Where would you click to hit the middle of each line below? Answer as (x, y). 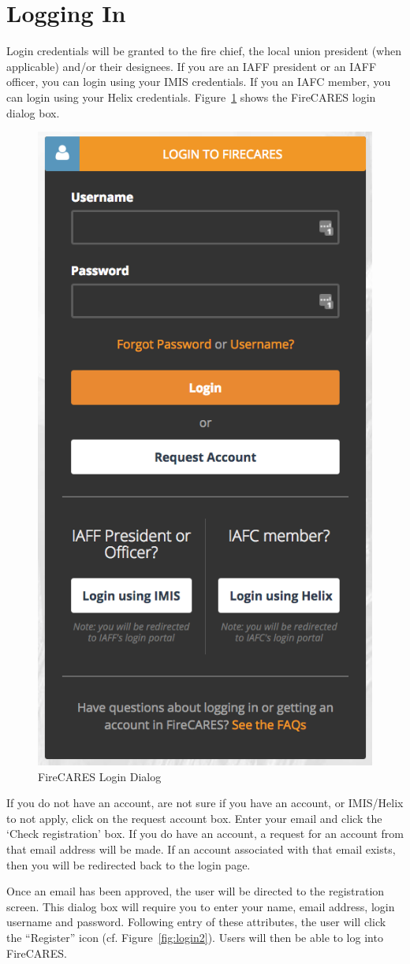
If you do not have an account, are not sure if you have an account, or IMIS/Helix (205, 803)
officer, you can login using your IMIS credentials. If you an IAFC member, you (199, 82)
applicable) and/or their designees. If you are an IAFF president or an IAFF (192, 66)
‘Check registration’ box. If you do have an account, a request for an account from (205, 834)
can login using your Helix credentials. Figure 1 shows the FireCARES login (191, 97)
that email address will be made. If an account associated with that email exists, (201, 849)
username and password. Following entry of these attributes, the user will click (196, 922)
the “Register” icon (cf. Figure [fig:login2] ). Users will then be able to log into (195, 938)
